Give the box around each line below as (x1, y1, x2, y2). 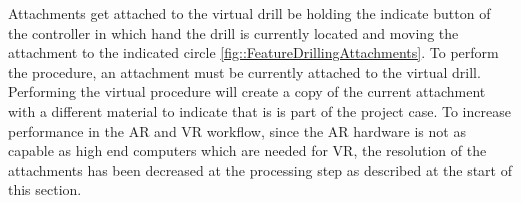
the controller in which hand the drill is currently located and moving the (8, 22, 459, 43)
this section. (8, 179, 82, 200)
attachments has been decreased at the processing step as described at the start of (8, 159, 512, 180)
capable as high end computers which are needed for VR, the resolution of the (8, 140, 487, 161)
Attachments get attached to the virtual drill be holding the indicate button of (8, 3, 491, 23)
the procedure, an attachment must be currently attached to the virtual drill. (8, 61, 481, 82)
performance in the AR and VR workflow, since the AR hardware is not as (8, 120, 466, 141)
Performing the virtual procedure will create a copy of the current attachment (8, 81, 486, 102)
